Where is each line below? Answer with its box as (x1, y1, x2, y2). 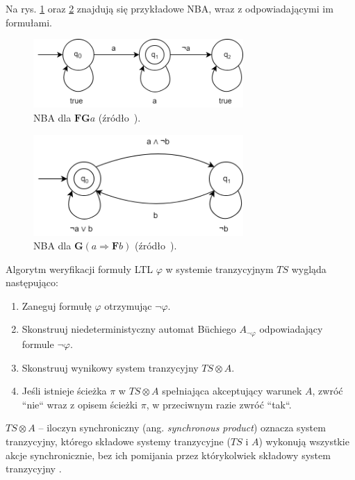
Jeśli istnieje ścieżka (22, 383, 107, 398)
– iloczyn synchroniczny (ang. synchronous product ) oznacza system (38, 420, 326, 435)
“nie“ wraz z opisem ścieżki (22, 397, 138, 411)
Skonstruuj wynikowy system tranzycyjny (22, 360, 199, 374)
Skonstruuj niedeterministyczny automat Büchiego (22, 322, 236, 336)
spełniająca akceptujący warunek (162, 383, 302, 398)
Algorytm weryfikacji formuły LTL (6, 261, 154, 276)
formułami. (6, 15, 52, 29)
